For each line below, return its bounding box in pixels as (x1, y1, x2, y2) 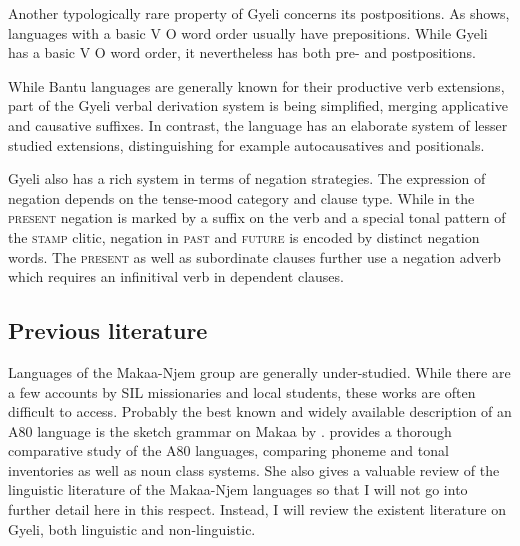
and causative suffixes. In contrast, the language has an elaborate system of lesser (8, 114, 508, 135)
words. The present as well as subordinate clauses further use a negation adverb (8, 246, 501, 267)
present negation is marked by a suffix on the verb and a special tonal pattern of (8, 207, 506, 228)
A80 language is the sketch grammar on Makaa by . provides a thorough (8, 420, 452, 441)
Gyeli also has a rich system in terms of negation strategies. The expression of (8, 168, 486, 189)
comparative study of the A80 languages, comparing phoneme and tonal (8, 440, 449, 461)
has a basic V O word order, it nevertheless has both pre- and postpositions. (8, 42, 476, 63)
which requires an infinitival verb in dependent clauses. (8, 266, 344, 287)
